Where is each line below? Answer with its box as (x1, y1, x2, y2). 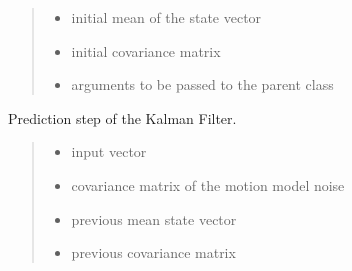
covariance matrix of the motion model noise (71, 174, 345, 195)
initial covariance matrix (71, 40, 221, 61)
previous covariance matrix (71, 242, 236, 263)
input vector (71, 141, 147, 162)
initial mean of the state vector (71, 7, 262, 27)
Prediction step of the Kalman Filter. (8, 107, 237, 128)
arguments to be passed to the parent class (71, 74, 334, 95)
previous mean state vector (71, 208, 237, 229)
